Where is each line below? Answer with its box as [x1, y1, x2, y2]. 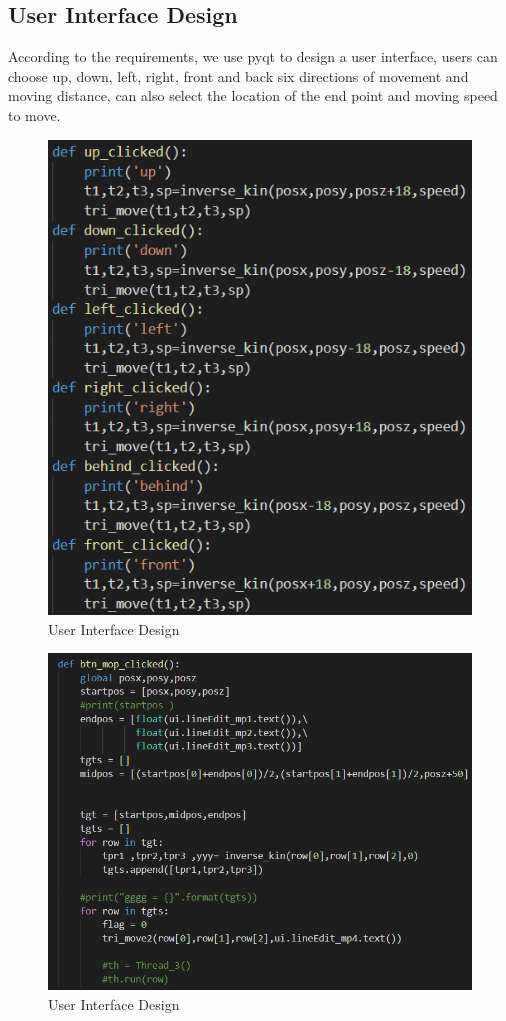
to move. [8, 104, 61, 125]
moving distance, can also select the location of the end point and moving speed [8, 85, 498, 106]
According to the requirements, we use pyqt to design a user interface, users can [8, 46, 498, 67]
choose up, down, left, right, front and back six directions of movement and [8, 65, 469, 86]
